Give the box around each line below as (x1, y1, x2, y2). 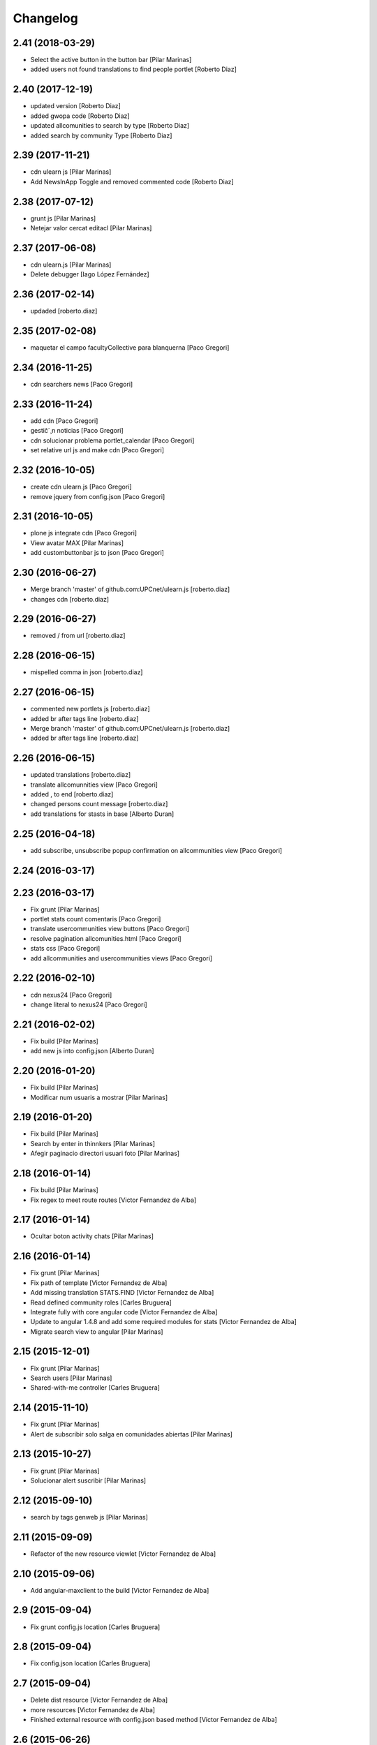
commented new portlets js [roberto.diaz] (30, 705, 150, 713)
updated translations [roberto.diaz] (30, 771, 131, 779)
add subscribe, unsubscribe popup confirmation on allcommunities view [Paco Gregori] (30, 846, 283, 854)
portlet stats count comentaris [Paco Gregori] (30, 915, 161, 923)
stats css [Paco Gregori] (30, 944, 101, 953)
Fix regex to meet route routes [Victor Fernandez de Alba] (30, 1196, 197, 1204)
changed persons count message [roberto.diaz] (30, 800, 168, 808)
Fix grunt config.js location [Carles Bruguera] (30, 1623, 161, 1631)
